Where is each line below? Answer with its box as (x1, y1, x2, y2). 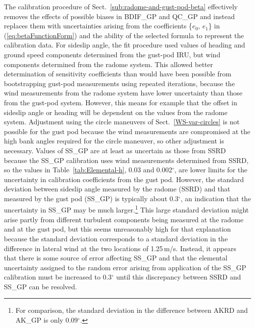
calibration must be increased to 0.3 (4, 272, 112, 282)
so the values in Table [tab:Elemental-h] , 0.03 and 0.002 (4, 164, 172, 175)
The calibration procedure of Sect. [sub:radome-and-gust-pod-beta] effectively (4, 1, 238, 11)
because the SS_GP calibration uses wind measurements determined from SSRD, (4, 155, 249, 165)
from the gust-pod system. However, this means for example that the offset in (4, 97, 237, 107)
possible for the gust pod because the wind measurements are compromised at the (4, 126, 251, 136)
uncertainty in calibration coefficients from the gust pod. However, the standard (4, 174, 244, 184)
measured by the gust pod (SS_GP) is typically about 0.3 (4, 193, 178, 203)
